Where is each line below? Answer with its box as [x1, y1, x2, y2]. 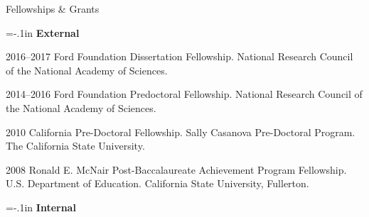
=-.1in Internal [6, 199, 76, 214]
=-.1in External [6, 25, 80, 40]
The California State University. [6, 138, 145, 153]
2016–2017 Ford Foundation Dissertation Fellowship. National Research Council [6, 49, 353, 64]
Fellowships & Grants [6, 1, 100, 16]
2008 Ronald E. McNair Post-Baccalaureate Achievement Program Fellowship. [6, 162, 347, 177]
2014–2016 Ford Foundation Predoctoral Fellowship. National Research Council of [6, 87, 363, 101]
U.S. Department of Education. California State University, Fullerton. [6, 176, 309, 191]
